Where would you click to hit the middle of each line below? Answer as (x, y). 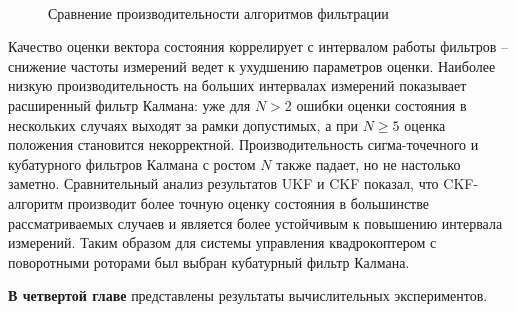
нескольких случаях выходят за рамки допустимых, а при (183, 124)
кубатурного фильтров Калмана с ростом (132, 163)
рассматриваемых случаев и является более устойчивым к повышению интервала (255, 222)
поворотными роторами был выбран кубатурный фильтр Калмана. (209, 261)
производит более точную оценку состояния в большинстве (248, 202)
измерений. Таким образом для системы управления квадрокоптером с (222, 242)
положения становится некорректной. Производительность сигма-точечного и (243, 144)
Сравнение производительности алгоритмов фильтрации (218, 12)
